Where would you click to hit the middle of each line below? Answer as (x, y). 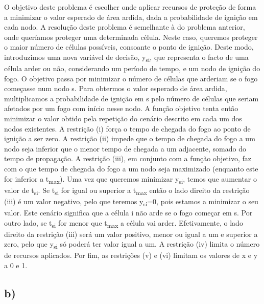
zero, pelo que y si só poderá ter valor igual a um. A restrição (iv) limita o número (132, 245)
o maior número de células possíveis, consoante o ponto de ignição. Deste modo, (129, 47)
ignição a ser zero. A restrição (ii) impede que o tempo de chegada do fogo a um (130, 138)
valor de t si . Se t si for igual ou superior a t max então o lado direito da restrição (127, 190)
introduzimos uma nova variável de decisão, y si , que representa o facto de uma (126, 57)
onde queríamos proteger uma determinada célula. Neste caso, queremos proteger (131, 37)
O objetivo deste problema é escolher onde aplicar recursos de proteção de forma (130, 7)
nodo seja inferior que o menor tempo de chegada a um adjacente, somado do (125, 148)
